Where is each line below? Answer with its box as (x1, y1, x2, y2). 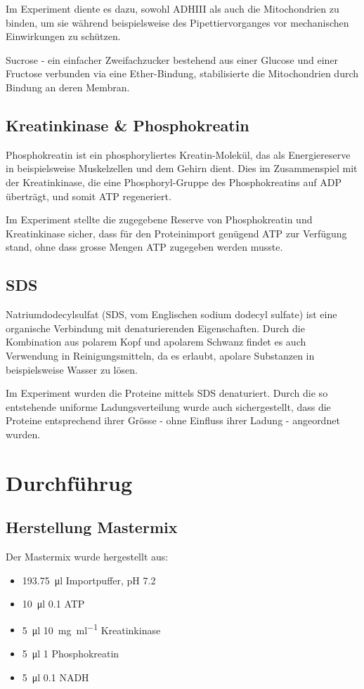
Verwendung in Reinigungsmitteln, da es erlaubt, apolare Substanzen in (6, 348, 315, 362)
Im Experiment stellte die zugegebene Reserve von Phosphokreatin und (6, 212, 313, 227)
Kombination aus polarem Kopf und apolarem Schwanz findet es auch (6, 334, 306, 349)
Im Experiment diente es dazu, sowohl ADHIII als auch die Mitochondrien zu (6, 1, 339, 15)
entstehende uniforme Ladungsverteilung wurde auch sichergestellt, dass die (6, 399, 331, 414)
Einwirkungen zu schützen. (6, 29, 121, 44)
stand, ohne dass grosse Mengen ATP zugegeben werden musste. (6, 239, 283, 254)
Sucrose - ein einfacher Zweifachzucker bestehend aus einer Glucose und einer (6, 52, 339, 67)
